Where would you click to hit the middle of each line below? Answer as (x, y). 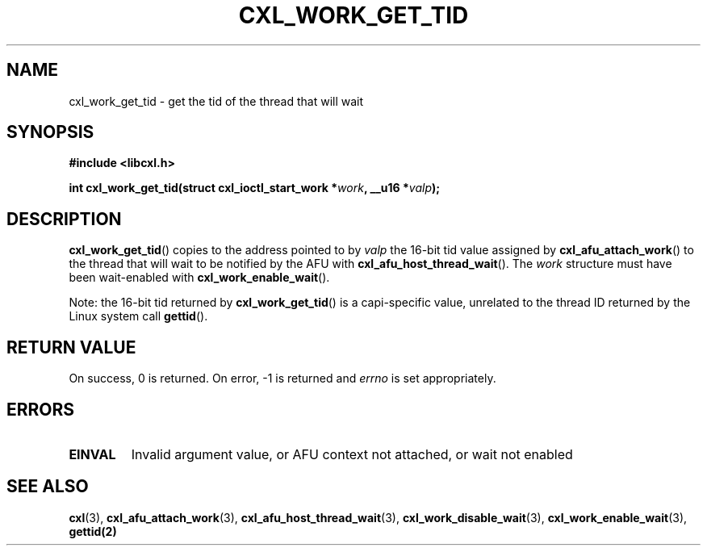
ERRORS (41, 409)
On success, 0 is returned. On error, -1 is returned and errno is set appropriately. (282, 378)
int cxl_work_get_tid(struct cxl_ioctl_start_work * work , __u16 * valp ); (255, 188)
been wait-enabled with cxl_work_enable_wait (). (199, 278)
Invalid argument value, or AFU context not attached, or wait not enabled (352, 454)
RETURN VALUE (71, 347)
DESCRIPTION (64, 219)
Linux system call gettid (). (138, 316)
